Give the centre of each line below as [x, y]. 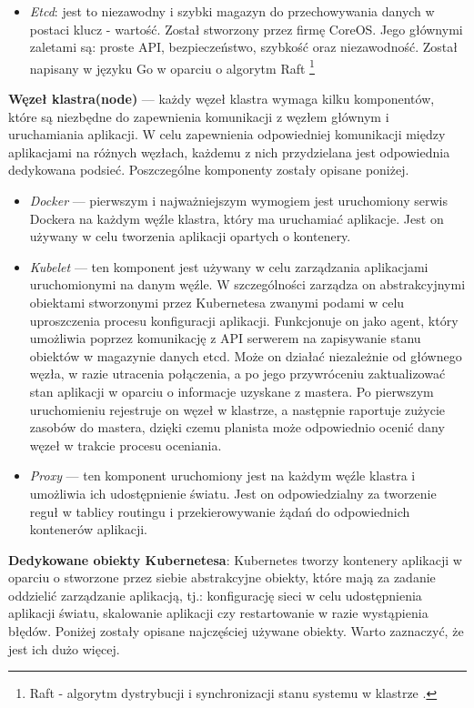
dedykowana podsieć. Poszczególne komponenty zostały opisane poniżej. [209, 170]
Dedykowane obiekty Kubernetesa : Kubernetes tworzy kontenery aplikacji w [235, 559]
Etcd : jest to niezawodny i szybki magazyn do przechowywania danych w [232, 11]
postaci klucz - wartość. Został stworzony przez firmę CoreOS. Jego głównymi [246, 29]
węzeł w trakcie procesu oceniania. [126, 445]
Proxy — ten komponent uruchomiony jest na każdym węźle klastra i [222, 475]
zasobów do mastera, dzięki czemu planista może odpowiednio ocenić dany [237, 427]
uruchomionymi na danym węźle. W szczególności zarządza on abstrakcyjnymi [247, 284]
